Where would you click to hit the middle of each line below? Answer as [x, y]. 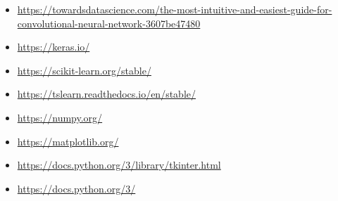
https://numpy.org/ [60, 117]
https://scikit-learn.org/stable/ [84, 70]
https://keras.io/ [54, 47]
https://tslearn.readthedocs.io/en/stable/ [106, 94]
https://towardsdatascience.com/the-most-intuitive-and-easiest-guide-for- [175, 9]
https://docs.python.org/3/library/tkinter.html [119, 165]
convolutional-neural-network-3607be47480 [109, 23]
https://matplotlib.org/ [68, 141]
